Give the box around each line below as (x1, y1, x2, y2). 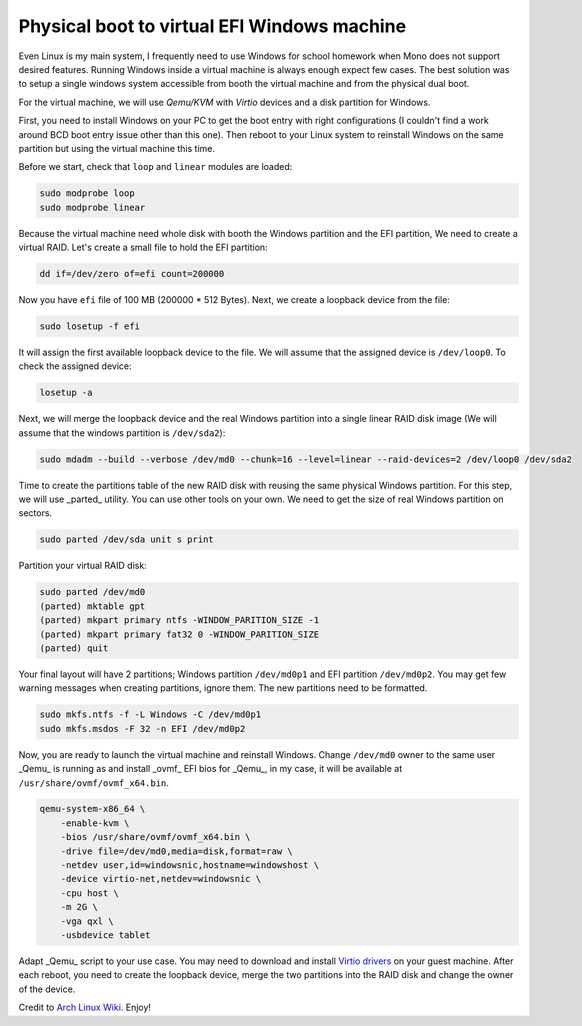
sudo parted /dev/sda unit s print (39, 534, 214, 545)
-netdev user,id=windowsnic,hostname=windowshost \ (60, 860, 320, 871)
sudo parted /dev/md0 (39, 586, 146, 598)
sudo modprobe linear (39, 201, 146, 213)
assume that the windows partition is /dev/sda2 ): (18, 426, 226, 439)
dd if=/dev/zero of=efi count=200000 (39, 268, 225, 280)
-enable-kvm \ (60, 817, 130, 829)
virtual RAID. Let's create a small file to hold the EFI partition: (18, 241, 269, 254)
